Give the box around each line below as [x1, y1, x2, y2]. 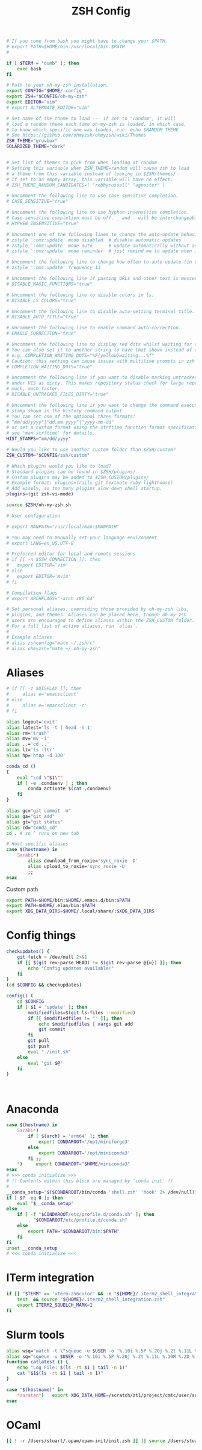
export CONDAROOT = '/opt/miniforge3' [38, 1139, 130, 1145]
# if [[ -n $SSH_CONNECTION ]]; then [6, 557, 101, 563]
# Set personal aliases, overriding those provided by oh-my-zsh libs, [6, 606, 189, 612]
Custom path [6, 885, 38, 893]
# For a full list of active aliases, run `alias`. [6, 623, 138, 630]
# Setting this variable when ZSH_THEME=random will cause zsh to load [6, 165, 189, 171]
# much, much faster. [6, 386, 61, 392]
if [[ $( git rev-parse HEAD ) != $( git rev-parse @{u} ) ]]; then [17, 959, 182, 965]
